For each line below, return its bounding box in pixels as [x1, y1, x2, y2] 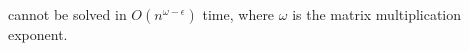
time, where [202, 4, 275, 24]
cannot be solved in [8, 4, 127, 24]
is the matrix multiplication [292, 4, 462, 24]
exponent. [8, 24, 68, 44]
